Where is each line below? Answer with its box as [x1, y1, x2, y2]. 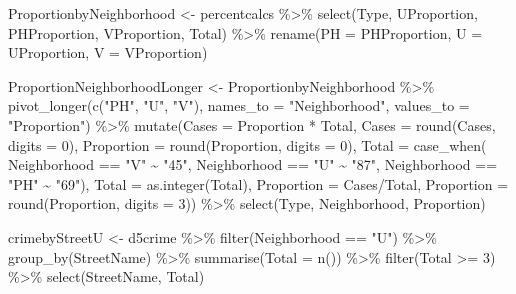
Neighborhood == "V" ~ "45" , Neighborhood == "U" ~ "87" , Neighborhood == [8, 154, 498, 175]
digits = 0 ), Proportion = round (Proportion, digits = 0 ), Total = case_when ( [8, 134, 487, 155]
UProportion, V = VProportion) [8, 42, 208, 63]
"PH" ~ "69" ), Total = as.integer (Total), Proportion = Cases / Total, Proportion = [8, 173, 509, 194]
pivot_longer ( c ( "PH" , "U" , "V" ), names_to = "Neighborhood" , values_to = [8, 95, 470, 116]
